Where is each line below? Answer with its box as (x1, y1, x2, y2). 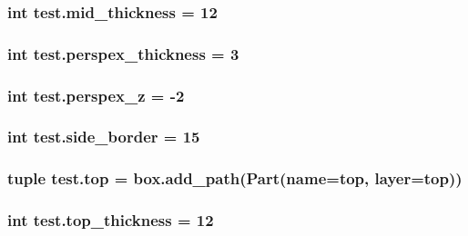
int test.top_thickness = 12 (7, 209, 214, 231)
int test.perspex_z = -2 (7, 84, 185, 106)
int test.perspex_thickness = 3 (7, 42, 239, 64)
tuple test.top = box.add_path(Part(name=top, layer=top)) (7, 167, 463, 190)
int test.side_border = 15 (7, 125, 200, 148)
